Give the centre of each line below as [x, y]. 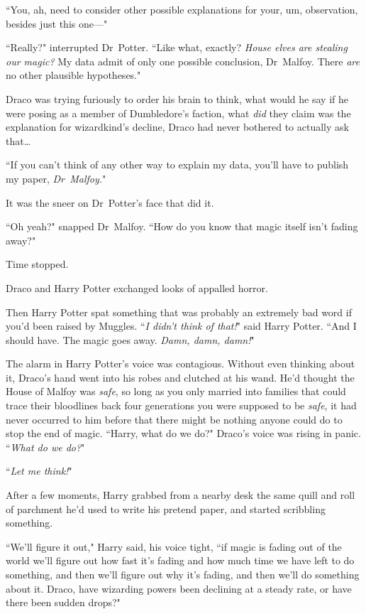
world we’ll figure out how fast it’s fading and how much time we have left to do [180, 560]
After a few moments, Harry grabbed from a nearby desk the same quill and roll [181, 495]
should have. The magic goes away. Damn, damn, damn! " [130, 339]
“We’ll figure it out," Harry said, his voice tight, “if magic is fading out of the [174, 546]
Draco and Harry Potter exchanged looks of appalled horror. [137, 287]
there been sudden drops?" [63, 602]
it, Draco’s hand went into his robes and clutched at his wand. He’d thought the [180, 377]
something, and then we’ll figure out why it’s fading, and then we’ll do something [183, 574]
